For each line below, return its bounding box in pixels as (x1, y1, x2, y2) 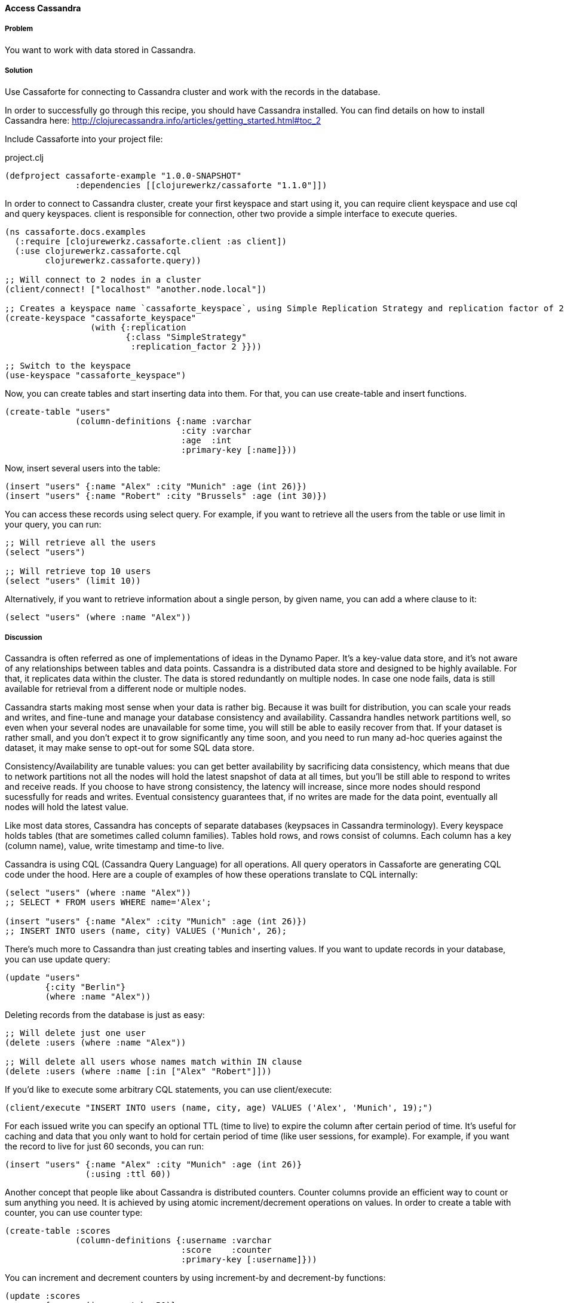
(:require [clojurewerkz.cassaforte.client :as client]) (14, 236, 287, 246)
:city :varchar (181, 425, 252, 436)
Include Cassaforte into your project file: (5, 133, 163, 144)
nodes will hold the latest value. (5, 802, 129, 813)
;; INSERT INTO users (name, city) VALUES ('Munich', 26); (5, 926, 287, 936)
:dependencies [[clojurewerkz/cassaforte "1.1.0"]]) (75, 180, 327, 190)
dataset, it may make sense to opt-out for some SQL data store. (5, 743, 255, 753)
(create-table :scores (5, 1226, 111, 1236)
